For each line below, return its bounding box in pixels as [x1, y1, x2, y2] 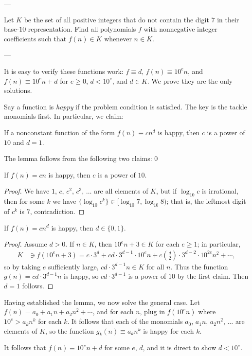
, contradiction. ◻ [30, 206, 85, 216]
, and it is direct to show [143, 342, 216, 353]
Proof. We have [4, 186, 50, 196]
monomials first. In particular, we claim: [4, 111, 124, 121]
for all [146, 261, 164, 271]
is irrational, [202, 186, 238, 196]
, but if [156, 186, 177, 196]
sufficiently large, [48, 261, 99, 271]
